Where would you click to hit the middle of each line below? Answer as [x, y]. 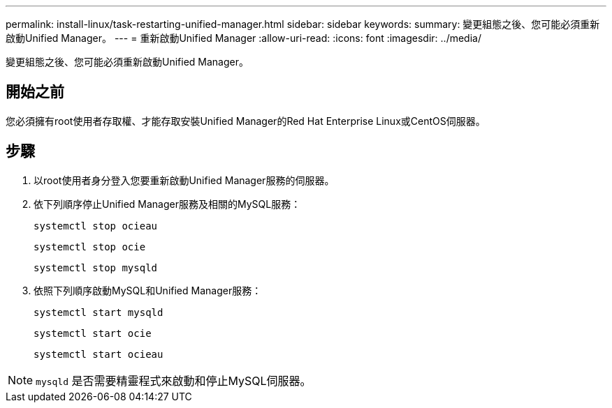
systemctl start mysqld [99, 312]
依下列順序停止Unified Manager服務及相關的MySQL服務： [167, 204]
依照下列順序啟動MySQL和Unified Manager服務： [148, 290]
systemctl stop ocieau [96, 226]
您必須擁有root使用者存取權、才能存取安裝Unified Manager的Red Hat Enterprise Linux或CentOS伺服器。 [246, 121]
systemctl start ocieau [99, 354]
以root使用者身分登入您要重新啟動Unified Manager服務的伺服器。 [184, 180]
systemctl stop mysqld [96, 267]
